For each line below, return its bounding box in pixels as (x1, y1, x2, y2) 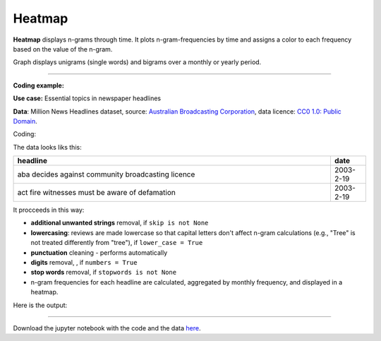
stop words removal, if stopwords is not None (30, 268, 176, 277)
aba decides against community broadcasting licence (17, 169, 195, 179)
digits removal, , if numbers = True (30, 258, 138, 267)
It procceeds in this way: (13, 205, 85, 215)
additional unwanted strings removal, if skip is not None (30, 219, 209, 227)
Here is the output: (13, 301, 68, 309)
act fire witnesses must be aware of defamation (17, 188, 176, 198)
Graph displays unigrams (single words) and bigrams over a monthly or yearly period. (13, 58, 262, 66)
